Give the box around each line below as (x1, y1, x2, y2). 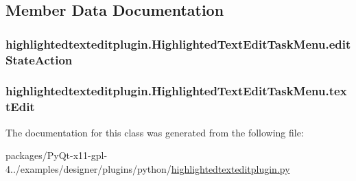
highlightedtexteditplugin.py (171, 161, 290, 176)
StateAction (5, 51, 73, 68)
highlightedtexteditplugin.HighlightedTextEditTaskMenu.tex (5, 82, 347, 99)
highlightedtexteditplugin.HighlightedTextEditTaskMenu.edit (5, 35, 351, 52)
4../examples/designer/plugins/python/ (5, 161, 171, 176)
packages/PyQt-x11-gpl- (5, 148, 108, 162)
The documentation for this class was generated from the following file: (5, 125, 304, 139)
